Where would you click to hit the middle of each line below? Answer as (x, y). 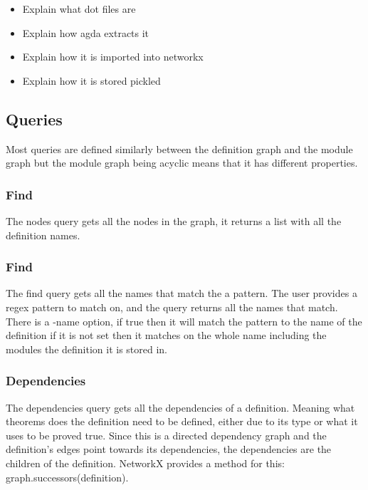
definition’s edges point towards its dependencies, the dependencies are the (169, 449)
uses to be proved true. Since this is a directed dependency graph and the (166, 435)
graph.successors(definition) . (67, 477)
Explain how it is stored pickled (91, 80)
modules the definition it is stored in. (87, 349)
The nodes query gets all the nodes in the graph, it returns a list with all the (174, 220)
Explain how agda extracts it (86, 32)
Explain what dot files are (79, 9)
